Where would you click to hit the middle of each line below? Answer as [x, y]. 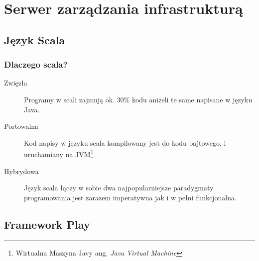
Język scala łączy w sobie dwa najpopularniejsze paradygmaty [119, 188]
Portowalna [21, 126]
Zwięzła [16, 83]
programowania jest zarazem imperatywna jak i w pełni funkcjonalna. [130, 197]
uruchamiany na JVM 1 [59, 153]
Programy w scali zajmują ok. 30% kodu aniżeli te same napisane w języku [138, 99]
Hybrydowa [21, 171]
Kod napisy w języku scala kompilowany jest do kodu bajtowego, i [125, 142]
